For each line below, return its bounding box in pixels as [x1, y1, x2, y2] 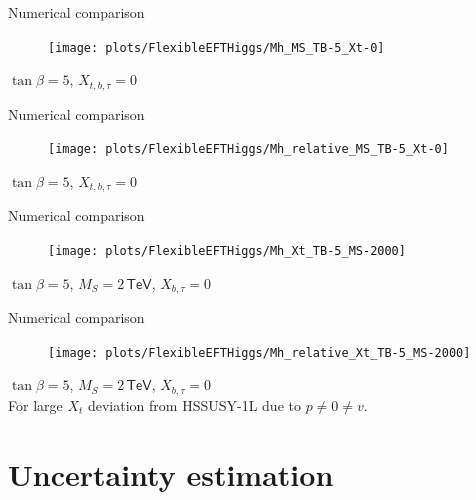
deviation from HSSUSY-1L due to [87, 394, 301, 415]
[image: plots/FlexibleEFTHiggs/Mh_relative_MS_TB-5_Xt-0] [48, 142, 449, 157]
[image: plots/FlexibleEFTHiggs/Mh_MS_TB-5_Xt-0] [48, 40, 385, 55]
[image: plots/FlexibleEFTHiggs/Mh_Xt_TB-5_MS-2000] [48, 244, 406, 258]
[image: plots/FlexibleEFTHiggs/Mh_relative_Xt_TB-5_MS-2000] [48, 345, 471, 360]
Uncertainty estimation [8, 453, 334, 494]
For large [8, 394, 63, 415]
